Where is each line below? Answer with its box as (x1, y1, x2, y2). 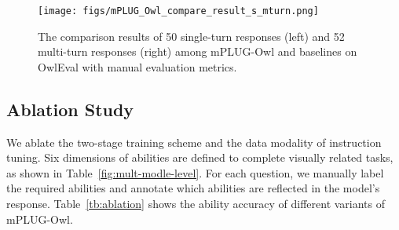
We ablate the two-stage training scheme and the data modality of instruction (6, 133, 382, 150)
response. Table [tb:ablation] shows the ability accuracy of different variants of (6, 195, 386, 212)
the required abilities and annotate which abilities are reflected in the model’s (6, 180, 380, 196)
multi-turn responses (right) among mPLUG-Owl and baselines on (38, 43, 357, 60)
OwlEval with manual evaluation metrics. (38, 58, 237, 75)
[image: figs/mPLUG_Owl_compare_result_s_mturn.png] (38, 5, 319, 16)
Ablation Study (6, 97, 134, 121)
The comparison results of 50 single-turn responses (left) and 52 (38, 27, 345, 44)
